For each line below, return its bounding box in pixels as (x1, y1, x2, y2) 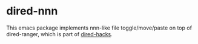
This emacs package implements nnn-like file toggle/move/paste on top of (6, 24, 193, 31)
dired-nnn (6, 4, 58, 18)
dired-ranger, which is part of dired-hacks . (6, 30, 113, 37)
